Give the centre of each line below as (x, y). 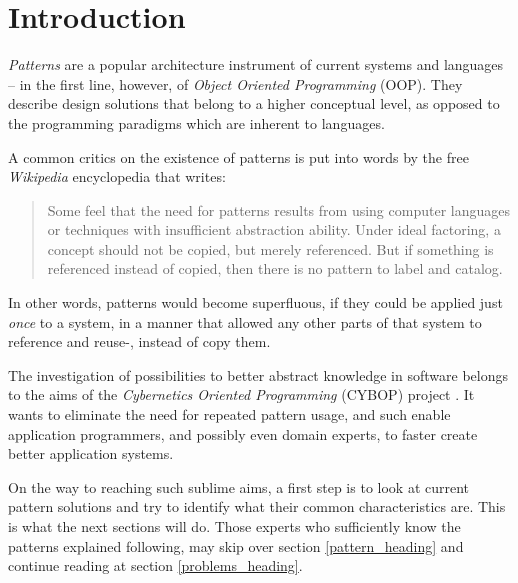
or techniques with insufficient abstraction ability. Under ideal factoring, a (274, 229)
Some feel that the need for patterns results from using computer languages (278, 209)
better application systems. (91, 453)
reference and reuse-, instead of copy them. (139, 341)
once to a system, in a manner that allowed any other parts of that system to (245, 321)
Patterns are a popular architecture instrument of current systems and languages (256, 64)
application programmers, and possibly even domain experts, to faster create (243, 433)
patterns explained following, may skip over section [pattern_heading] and (236, 545)
